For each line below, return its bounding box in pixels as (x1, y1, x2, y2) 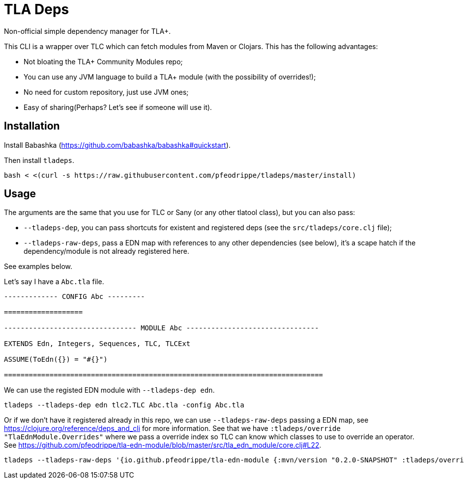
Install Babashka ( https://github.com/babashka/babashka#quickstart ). (4, 140, 231, 149)
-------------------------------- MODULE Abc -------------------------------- (4, 324, 319, 332)
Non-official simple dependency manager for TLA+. (4, 27, 171, 35)
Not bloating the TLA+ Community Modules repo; (24, 57, 183, 66)
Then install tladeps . (4, 156, 75, 164)
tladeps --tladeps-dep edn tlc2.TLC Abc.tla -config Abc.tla (4, 401, 244, 409)
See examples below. (4, 262, 73, 271)
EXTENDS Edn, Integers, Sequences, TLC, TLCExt (4, 340, 191, 348)
